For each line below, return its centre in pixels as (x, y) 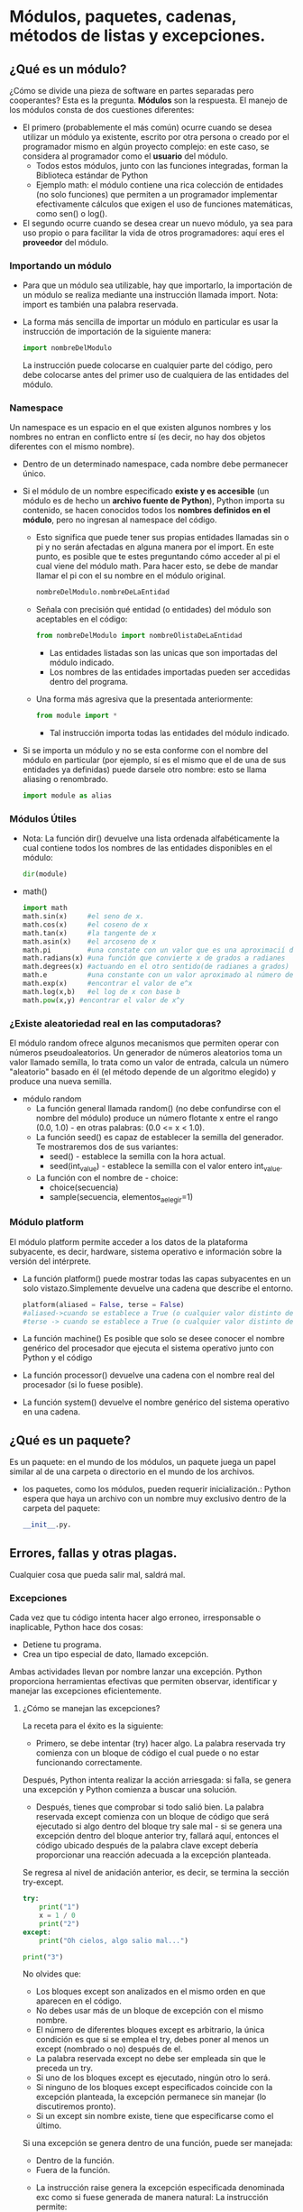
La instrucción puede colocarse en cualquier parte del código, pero (147, 365)
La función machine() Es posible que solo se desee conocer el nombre (154, 1339)
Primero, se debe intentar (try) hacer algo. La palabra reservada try (161, 1744)
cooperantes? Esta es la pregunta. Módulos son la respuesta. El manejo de (149, 100)
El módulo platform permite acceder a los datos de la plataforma (129, 1241)
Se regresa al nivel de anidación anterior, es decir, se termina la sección (156, 1873)
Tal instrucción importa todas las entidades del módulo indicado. (170, 733)
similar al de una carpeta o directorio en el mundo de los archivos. (132, 1471)
